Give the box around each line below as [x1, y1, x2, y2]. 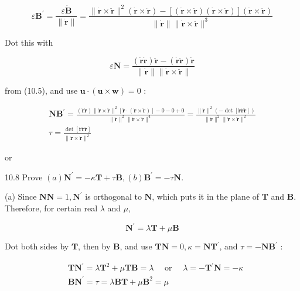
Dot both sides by [5, 240, 69, 252]
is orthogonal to [85, 190, 142, 203]
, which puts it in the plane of [152, 190, 260, 203]
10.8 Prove [5, 170, 43, 183]
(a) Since [5, 190, 37, 203]
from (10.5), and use [5, 84, 78, 96]
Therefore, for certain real [5, 202, 98, 214]
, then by [78, 240, 111, 252]
